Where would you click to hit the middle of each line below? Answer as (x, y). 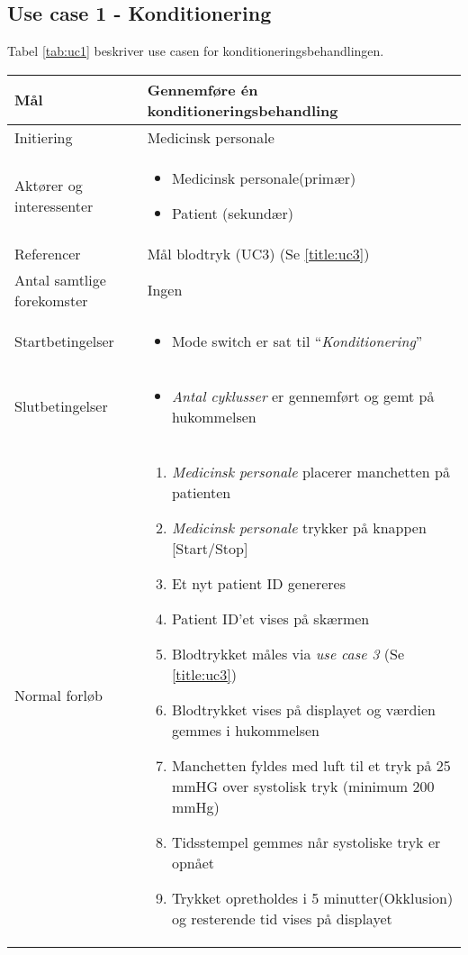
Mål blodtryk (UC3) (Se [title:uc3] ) (258, 253)
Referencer (48, 253)
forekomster (51, 300)
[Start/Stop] (210, 548)
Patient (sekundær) (232, 213)
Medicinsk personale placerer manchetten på (310, 471)
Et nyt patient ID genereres (258, 583)
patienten (201, 492)
